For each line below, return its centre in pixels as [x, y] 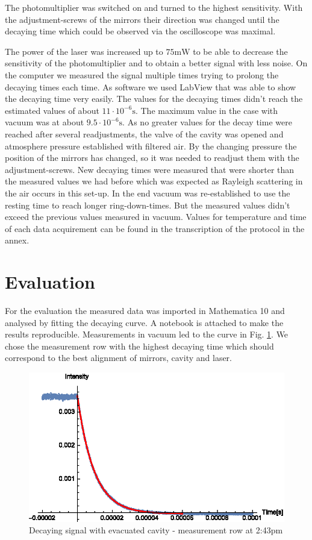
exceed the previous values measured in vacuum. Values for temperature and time [156, 217]
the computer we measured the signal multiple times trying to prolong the [142, 74]
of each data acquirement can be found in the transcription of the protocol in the [155, 228]
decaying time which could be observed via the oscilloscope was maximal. [140, 31]
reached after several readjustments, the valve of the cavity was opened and [144, 133]
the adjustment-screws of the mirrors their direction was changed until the [142, 19]
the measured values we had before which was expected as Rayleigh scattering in [154, 181]
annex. [17, 240]
